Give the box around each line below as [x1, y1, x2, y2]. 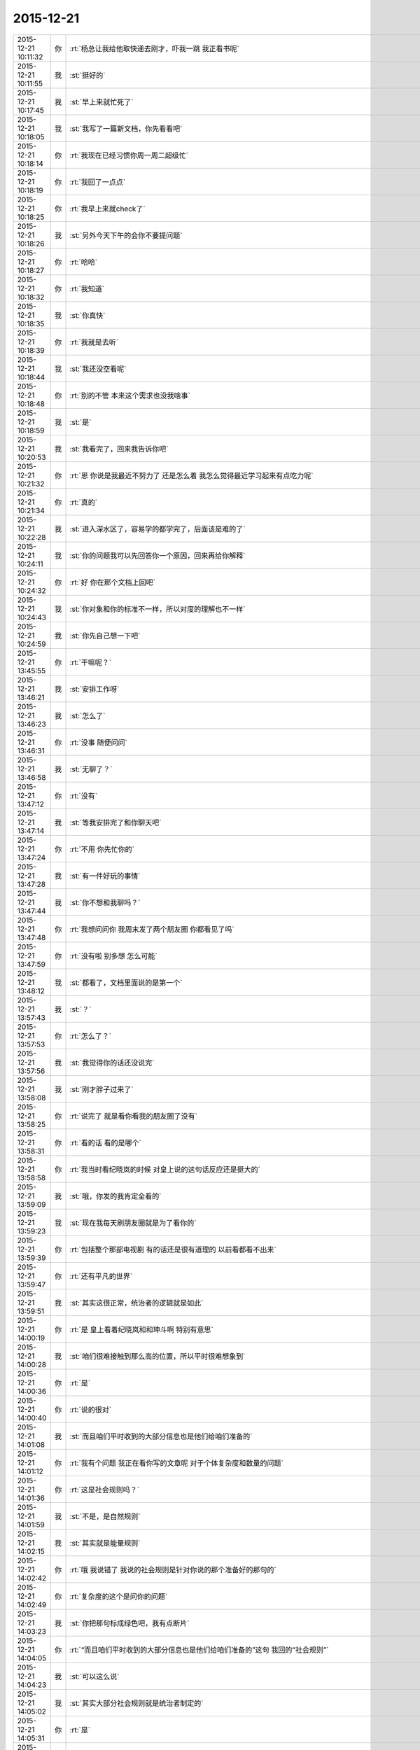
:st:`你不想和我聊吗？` [69, 897, 141, 907]
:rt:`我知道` [69, 283, 105, 293]
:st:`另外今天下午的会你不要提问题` [69, 230, 183, 240]
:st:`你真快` [69, 310, 106, 320]
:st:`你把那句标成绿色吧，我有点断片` [69, 1618, 190, 1627]
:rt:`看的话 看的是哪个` [69, 1137, 141, 1147]
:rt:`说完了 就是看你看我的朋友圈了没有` [69, 1111, 197, 1121]
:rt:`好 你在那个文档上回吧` [69, 577, 155, 587]
